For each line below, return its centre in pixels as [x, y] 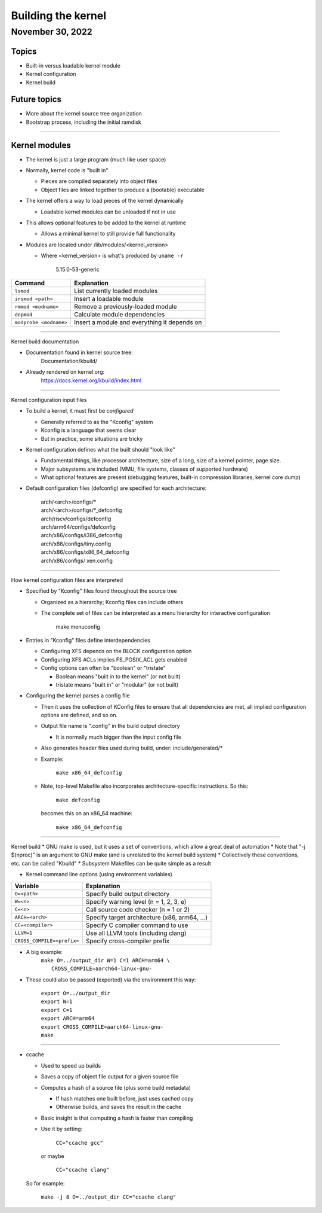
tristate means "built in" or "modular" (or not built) [117, 684]
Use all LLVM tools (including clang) [136, 933]
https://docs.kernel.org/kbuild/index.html [91, 380]
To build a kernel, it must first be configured [80, 411]
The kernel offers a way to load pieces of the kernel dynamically [105, 201]
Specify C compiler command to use [137, 925]
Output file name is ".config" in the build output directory [110, 726]
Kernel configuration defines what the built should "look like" [100, 449]
